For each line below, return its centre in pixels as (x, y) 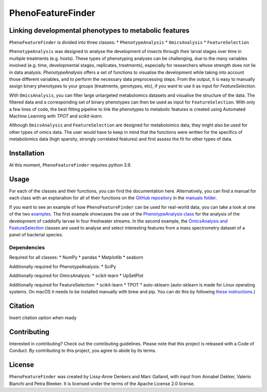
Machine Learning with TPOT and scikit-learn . (56, 116)
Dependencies (27, 248)
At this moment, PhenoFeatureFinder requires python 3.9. (70, 165)
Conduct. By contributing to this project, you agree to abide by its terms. (83, 351)
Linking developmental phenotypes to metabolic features (99, 30)
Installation (27, 153)
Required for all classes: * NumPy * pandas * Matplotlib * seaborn (76, 257)
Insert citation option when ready (43, 318)
